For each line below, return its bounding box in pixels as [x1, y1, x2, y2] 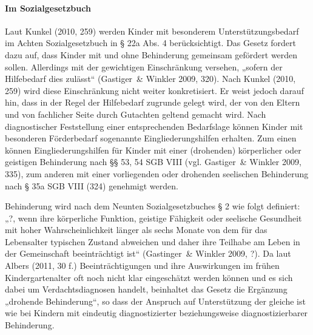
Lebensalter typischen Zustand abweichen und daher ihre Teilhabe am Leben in [5, 235, 300, 248]
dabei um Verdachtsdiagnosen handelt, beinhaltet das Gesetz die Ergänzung [5, 283, 288, 296]
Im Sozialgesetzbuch [5, 1, 91, 14]
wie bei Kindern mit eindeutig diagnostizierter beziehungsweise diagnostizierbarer [5, 306, 308, 319]
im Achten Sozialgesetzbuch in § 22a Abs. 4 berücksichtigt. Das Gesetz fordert [5, 36, 297, 49]
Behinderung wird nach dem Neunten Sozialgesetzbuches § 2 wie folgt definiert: [5, 200, 300, 212]
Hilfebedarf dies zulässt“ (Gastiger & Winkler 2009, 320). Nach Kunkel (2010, [5, 72, 296, 85]
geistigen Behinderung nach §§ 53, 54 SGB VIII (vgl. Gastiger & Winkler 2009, [5, 155, 301, 168]
